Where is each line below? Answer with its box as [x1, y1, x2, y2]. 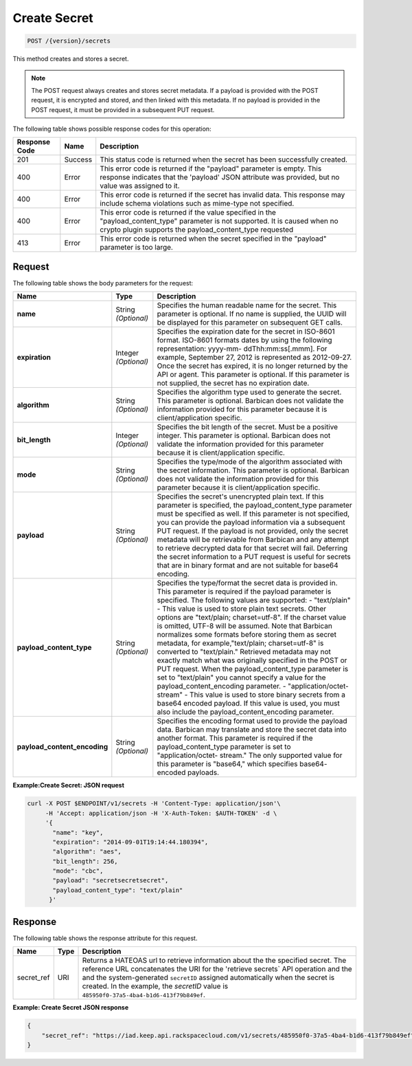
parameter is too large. [100, 243, 173, 252]
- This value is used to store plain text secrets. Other [157, 604, 327, 613]
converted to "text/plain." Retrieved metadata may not [157, 647, 331, 657]
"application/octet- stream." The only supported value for [157, 750, 343, 760]
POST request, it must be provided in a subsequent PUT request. [31, 105, 215, 113]
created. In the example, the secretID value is [82, 981, 229, 991]
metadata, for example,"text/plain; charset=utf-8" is [157, 638, 324, 648]
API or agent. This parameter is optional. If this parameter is [157, 370, 350, 380]
